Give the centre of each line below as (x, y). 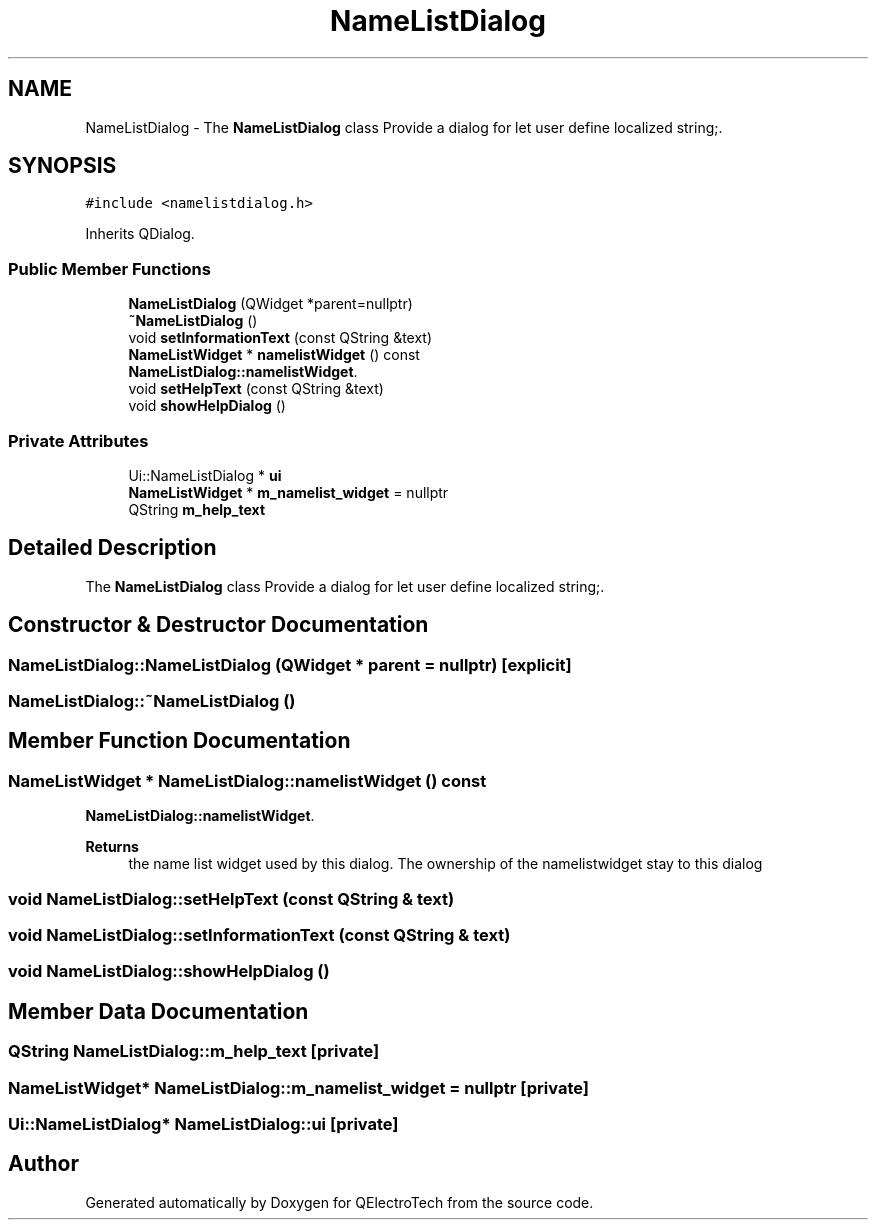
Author (43, 1164)
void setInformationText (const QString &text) (280, 338)
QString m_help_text (197, 509)
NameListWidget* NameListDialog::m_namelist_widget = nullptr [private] (298, 1087)
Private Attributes (78, 440)
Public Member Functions (109, 268)
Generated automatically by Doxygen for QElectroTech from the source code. (339, 1202)
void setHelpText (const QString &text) (256, 389)
